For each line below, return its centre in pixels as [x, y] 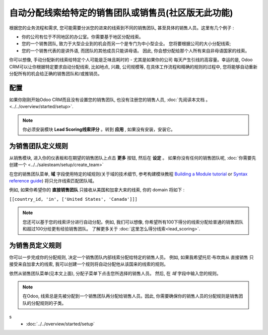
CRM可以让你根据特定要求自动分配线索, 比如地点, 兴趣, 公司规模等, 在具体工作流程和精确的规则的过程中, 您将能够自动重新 [133, 66]
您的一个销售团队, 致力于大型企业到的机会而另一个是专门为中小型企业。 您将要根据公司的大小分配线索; [126, 44]
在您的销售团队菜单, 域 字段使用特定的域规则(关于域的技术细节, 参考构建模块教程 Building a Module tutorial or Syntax [128, 174]
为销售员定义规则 [35, 245]
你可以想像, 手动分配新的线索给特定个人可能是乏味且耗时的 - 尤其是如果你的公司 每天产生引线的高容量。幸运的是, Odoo [131, 60]
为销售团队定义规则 [38, 146]
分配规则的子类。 [49, 303]
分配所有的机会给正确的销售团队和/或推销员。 [56, 73]
